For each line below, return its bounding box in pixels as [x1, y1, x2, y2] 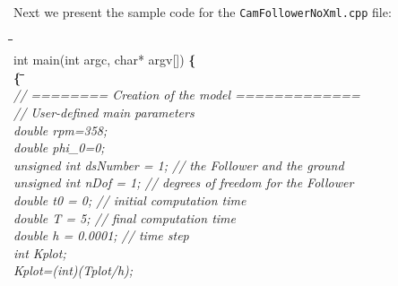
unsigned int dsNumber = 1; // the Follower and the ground [13, 155, 344, 174]
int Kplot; [13, 243, 66, 262]
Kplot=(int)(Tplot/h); [13, 261, 134, 280]
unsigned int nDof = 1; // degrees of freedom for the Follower [13, 173, 354, 192]
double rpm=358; [13, 120, 108, 139]
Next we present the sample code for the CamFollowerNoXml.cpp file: [13, 3, 392, 21]
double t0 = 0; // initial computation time [13, 191, 247, 209]
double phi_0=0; [13, 138, 105, 157]
